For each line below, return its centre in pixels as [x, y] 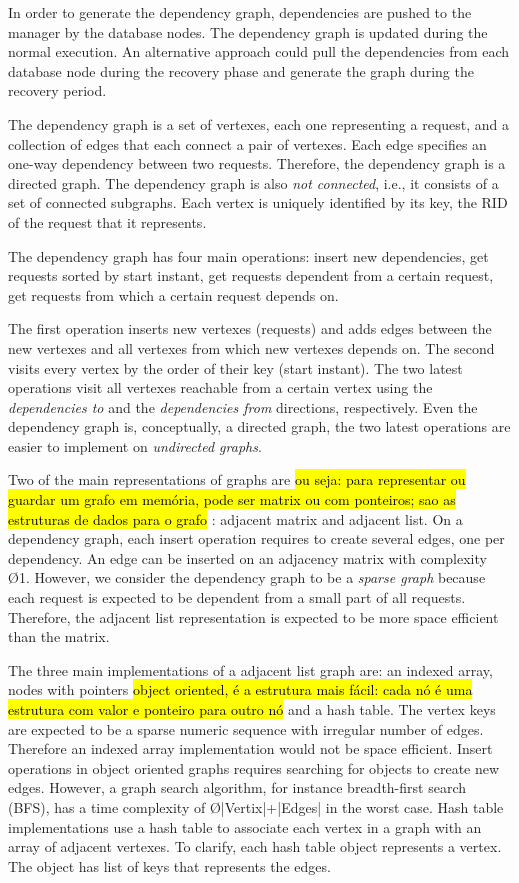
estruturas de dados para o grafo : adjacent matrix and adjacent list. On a [235, 518]
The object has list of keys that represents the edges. [169, 865]
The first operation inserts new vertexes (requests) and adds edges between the [250, 328]
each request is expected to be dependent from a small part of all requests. [237, 597]
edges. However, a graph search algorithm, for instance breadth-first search [237, 787]
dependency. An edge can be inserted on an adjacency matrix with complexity [247, 557]
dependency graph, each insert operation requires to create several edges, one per [256, 538]
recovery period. [57, 90]
